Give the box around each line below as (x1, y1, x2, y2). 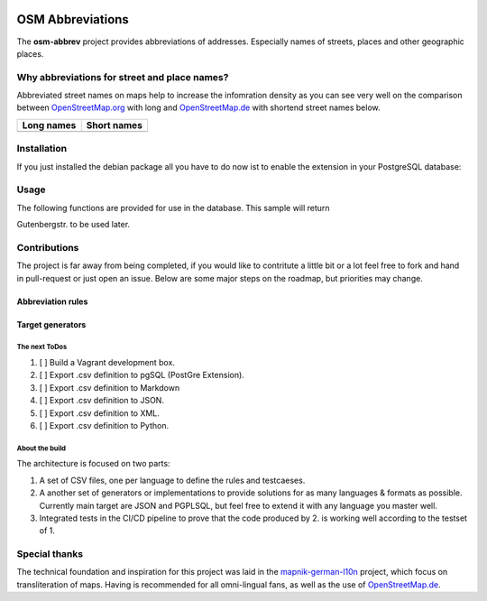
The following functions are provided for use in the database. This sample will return (16, 202, 330, 213)
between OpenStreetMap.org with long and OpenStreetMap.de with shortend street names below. (16, 102, 381, 113)
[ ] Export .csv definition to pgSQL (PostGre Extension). (39, 370, 245, 381)
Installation (16, 143, 68, 155)
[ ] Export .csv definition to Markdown (39, 382, 180, 393)
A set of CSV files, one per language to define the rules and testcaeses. (39, 475, 306, 485)
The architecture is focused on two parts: (16, 458, 170, 469)
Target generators (16, 319, 87, 329)
